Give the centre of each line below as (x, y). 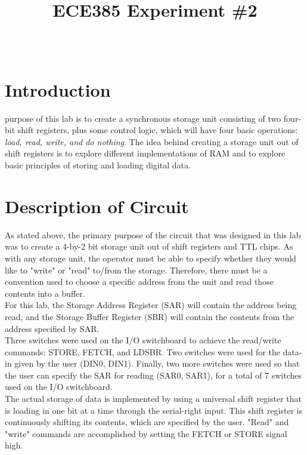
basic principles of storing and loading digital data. (98, 165)
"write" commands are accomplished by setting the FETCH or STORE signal (146, 433)
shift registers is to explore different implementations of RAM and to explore (145, 153)
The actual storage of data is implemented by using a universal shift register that (153, 399)
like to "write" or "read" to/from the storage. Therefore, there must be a (136, 270)
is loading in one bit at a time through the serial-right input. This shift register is (154, 410)
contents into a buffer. (45, 293)
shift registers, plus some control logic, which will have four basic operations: (158, 130)
